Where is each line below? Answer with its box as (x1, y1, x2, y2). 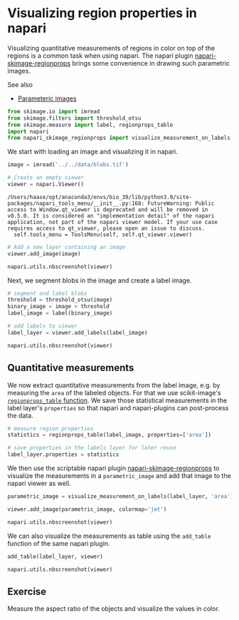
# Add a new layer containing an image (7, 243, 126, 250)
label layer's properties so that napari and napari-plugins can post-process (7, 403, 229, 412)
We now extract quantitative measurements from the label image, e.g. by (7, 380, 221, 390)
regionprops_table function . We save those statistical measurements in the (7, 396, 228, 405)
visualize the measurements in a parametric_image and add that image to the (7, 472, 231, 479)
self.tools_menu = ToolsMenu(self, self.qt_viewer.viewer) (14, 230, 193, 238)
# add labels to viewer (7, 322, 78, 330)
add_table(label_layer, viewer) (7, 553, 103, 560)
